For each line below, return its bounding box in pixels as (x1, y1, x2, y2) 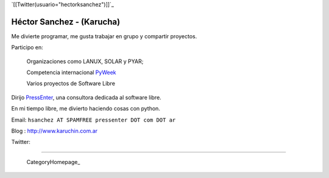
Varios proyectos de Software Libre (26, 80, 116, 87)
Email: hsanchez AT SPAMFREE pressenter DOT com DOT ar (11, 116, 176, 123)
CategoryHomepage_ (26, 158, 80, 165)
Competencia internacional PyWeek (26, 69, 116, 76)
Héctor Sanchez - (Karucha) (11, 16, 121, 27)
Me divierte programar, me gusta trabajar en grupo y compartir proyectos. (11, 32, 197, 39)
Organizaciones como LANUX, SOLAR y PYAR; (26, 58, 144, 65)
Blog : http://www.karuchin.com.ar (11, 128, 97, 135)
